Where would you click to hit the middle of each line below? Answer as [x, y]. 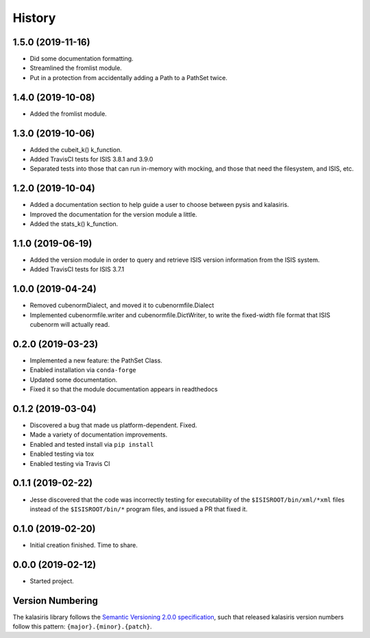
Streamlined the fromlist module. [76, 68]
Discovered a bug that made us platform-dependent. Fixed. [113, 426]
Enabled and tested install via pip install [92, 444]
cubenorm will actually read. [70, 325]
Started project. [52, 581]
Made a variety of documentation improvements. [99, 434]
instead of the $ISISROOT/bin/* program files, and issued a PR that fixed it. [139, 509]
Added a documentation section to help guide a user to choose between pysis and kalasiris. [159, 205]
